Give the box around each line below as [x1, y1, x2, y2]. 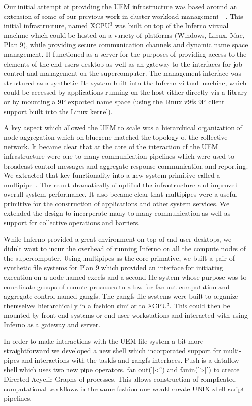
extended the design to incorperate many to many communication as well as [4, 208, 231, 218]
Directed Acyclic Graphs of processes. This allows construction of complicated [4, 373, 236, 384]
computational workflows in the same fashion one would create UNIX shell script [4, 383, 245, 393]
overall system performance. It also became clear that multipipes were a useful [4, 189, 237, 199]
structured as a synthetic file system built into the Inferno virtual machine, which [4, 77, 247, 87]
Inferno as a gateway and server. [4, 320, 101, 329]
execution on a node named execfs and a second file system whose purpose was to [4, 272, 247, 282]
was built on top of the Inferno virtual [115, 20, 229, 31]
